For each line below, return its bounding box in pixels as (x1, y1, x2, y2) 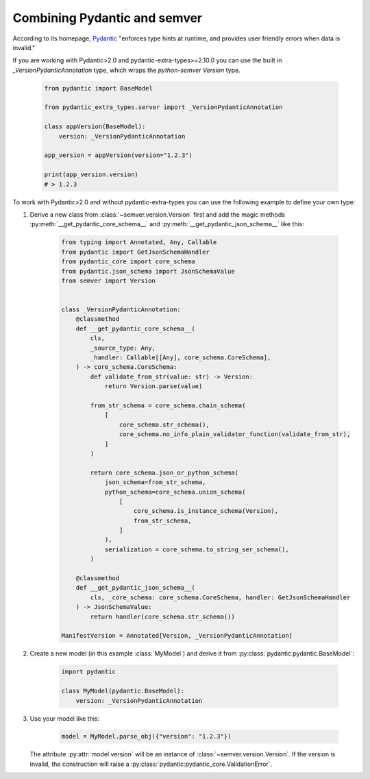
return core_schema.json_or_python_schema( (90, 468, 239, 477)
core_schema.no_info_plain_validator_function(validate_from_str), (119, 431, 351, 438)
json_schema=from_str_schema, (104, 479, 206, 486)
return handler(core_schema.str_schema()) (90, 612, 236, 621)
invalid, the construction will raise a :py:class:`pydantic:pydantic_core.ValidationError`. (29, 760, 273, 768)
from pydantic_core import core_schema (61, 258, 195, 265)
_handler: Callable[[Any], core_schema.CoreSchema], (90, 354, 271, 361)
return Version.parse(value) (104, 383, 203, 390)
